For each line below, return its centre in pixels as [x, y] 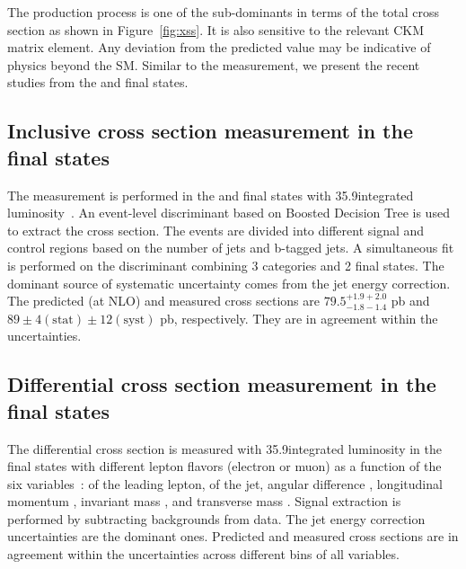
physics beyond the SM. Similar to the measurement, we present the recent [214, 64]
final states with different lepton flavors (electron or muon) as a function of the [224, 466]
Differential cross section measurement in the [222, 384]
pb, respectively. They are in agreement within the [299, 318]
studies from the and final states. [98, 82]
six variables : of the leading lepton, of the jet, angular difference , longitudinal [225, 483]
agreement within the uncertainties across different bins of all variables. [203, 554]
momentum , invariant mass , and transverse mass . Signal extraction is [204, 501]
